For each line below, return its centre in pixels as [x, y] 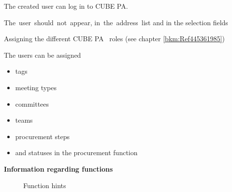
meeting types [36, 87]
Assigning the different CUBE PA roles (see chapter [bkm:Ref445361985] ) [114, 39]
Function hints [45, 185]
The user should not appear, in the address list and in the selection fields [116, 22]
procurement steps [43, 136]
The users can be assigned [43, 55]
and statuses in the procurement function [76, 152]
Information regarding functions [58, 168]
